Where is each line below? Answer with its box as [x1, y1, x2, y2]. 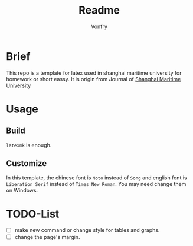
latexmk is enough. [6, 141, 52, 148]
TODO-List [6, 207, 60, 221]
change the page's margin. [14, 233, 80, 240]
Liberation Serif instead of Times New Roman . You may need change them [6, 180, 187, 187]
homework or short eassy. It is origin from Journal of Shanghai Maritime [6, 75, 181, 82]
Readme [78, 4, 120, 17]
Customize [6, 158, 47, 168]
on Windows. [6, 187, 38, 194]
